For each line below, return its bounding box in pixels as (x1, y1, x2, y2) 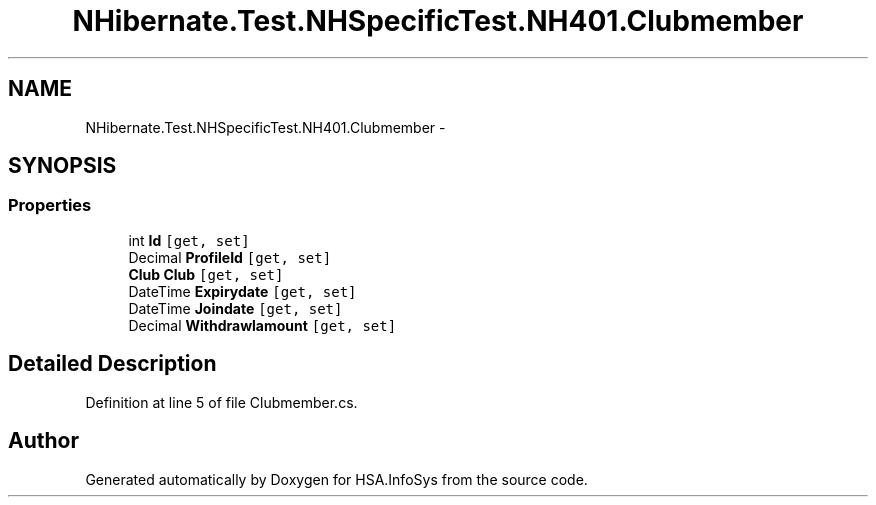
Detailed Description (8, 351, 217, 377)
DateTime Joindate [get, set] (128, 299, 343, 317)
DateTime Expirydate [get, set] (128, 282, 357, 300)
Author (8, 428, 79, 454)
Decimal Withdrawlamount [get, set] (128, 316, 397, 334)
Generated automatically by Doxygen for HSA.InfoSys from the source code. (85, 470, 588, 488)
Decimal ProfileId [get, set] (128, 248, 332, 266)
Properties (8, 195, 92, 216)
